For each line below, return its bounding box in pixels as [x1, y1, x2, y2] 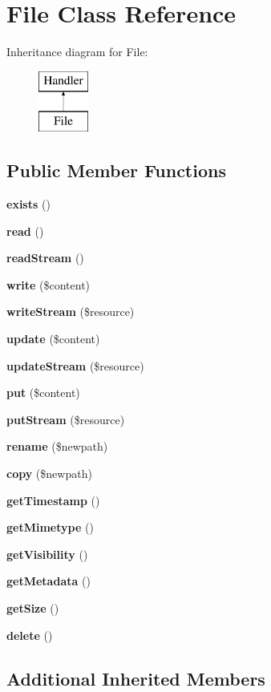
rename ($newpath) [6, 438, 108, 455]
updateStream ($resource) [6, 357, 144, 374]
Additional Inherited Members [6, 666, 265, 690]
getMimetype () [6, 519, 94, 536]
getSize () [6, 600, 59, 616]
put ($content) [6, 384, 80, 401]
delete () [6, 626, 53, 643]
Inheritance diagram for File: [6, 43, 148, 60]
